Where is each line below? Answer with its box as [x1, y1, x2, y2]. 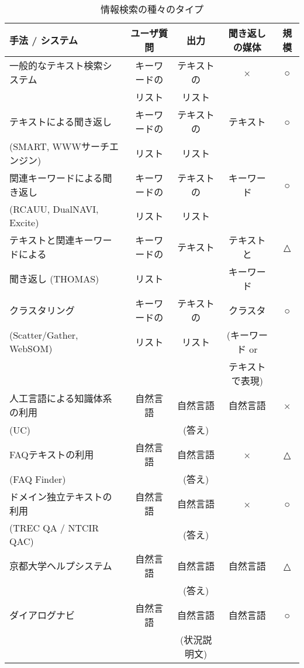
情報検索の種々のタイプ [100, 2, 203, 16]
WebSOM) [9, 342, 53, 355]
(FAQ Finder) [9, 472, 66, 486]
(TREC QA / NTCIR [9, 521, 99, 534]
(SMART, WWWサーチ [9, 139, 109, 153]
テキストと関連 [9, 233, 75, 247]
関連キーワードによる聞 [9, 171, 112, 185]
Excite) [9, 216, 39, 229]
